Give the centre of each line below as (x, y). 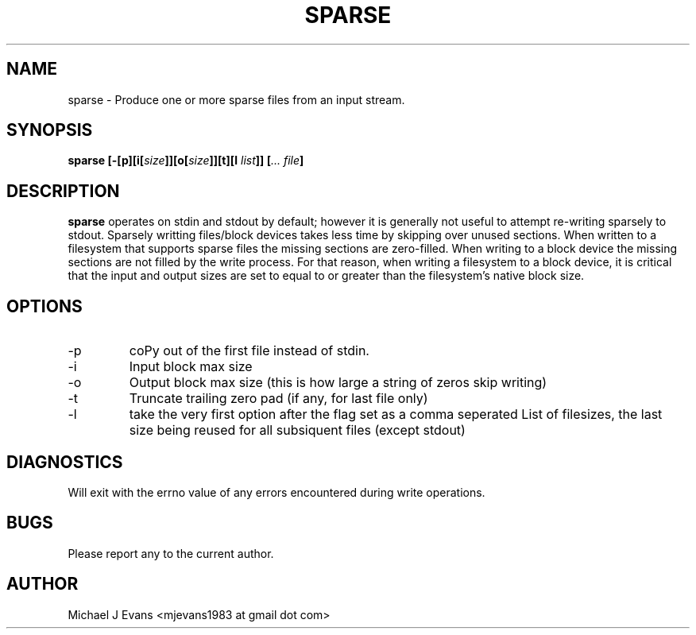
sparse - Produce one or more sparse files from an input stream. (236, 99)
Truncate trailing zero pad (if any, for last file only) (278, 399)
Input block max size (191, 367)
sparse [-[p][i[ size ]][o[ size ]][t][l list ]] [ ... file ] (186, 161)
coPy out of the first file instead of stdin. (249, 351)
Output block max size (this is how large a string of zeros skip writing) (338, 383)
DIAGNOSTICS (65, 462)
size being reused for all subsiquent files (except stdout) (297, 430)
